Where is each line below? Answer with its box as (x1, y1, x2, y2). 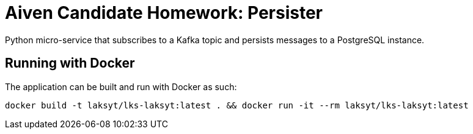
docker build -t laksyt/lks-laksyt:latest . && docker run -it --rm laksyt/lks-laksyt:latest (5, 100, 469, 110)
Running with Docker (5, 55, 135, 71)
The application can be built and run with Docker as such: (5, 81, 237, 92)
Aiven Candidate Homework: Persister (5, 2, 323, 23)
